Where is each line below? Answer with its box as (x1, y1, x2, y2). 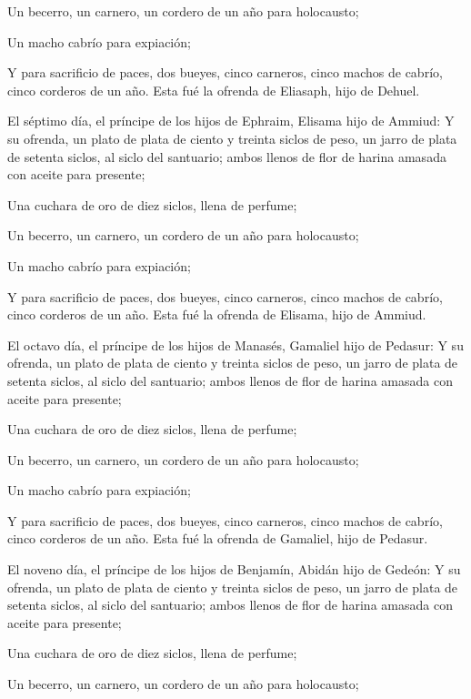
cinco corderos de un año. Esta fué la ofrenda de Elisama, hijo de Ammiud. (7, 305, 426, 324)
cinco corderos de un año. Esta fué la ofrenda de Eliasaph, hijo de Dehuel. (7, 80, 420, 99)
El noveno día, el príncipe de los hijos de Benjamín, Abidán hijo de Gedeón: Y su (7, 560, 461, 579)
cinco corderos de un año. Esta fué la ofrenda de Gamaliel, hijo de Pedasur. (7, 529, 428, 548)
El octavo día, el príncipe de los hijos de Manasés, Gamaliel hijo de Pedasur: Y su (7, 335, 464, 354)
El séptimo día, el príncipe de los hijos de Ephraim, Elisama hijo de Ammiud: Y (7, 111, 455, 130)
